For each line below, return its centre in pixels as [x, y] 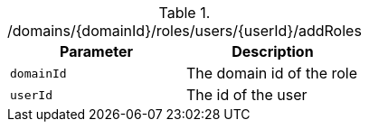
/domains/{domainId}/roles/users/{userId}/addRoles [184, 31]
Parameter [96, 51]
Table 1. [184, 13]
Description [273, 51]
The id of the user [246, 95]
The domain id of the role [272, 73]
